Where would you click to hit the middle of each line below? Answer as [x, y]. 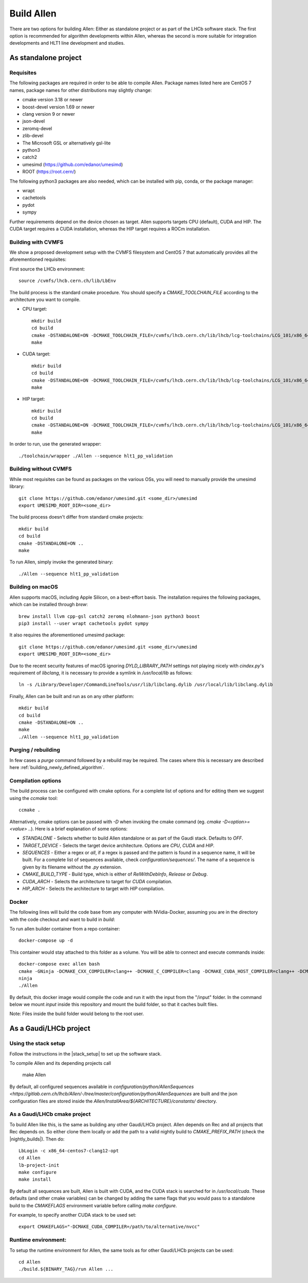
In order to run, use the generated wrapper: [55, 444]
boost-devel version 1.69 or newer [59, 107]
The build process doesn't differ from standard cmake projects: [76, 517]
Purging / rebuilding [35, 750]
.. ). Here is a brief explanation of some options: [78, 829]
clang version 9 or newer [49, 114]
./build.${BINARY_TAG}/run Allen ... [66, 1269]
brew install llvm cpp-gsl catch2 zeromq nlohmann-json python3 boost [109, 616]
